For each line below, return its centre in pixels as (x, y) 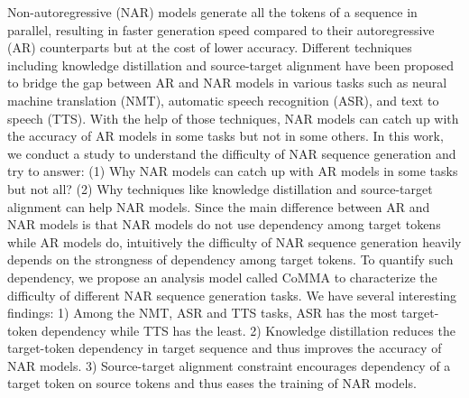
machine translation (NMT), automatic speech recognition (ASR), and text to (223, 100)
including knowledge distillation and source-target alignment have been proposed (231, 65)
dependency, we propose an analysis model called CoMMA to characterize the (222, 277)
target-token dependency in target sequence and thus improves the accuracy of (225, 348)
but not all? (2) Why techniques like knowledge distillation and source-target (220, 188)
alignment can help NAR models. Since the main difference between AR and (219, 206)
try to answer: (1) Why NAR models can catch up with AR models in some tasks (233, 171)
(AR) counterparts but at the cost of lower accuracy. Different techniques (210, 47)
